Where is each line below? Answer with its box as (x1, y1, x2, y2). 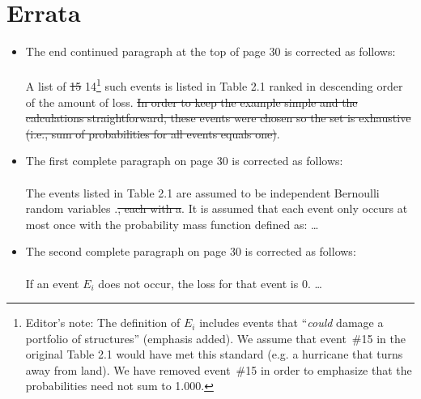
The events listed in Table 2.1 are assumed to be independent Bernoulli (25, 184, 380, 201)
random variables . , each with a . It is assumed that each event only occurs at (25, 200, 408, 217)
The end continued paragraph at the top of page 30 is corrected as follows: (25, 43, 396, 60)
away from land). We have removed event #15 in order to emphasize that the (25, 361, 412, 378)
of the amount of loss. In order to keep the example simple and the (25, 93, 358, 110)
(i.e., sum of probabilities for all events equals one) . (25, 125, 280, 142)
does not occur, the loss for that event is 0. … (98, 274, 322, 291)
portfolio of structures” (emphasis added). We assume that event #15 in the (25, 329, 406, 346)
